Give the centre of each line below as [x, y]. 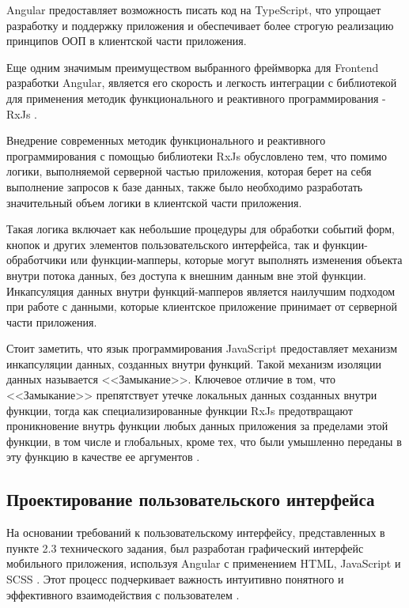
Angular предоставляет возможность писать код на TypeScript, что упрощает [194, 9]
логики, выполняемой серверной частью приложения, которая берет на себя [189, 171]
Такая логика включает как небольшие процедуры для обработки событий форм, [201, 229]
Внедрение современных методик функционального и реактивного [166, 140]
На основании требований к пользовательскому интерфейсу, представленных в [196, 532]
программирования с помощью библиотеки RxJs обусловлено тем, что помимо [197, 155]
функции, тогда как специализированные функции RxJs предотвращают [180, 410]
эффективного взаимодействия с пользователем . [123, 594]
